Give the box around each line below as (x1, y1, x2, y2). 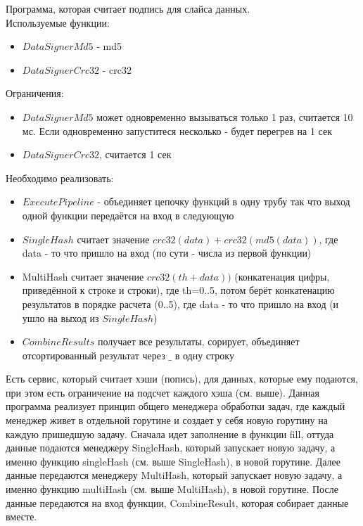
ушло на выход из (22, 310, 99, 325)
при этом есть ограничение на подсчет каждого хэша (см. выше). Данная (6, 385, 320, 399)
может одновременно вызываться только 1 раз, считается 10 (96, 109, 353, 124)
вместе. (6, 509, 37, 524)
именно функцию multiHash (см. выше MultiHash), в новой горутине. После (6, 482, 338, 496)
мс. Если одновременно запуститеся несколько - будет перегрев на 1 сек (22, 123, 332, 138)
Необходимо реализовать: (6, 170, 114, 185)
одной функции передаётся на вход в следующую (22, 207, 234, 222)
